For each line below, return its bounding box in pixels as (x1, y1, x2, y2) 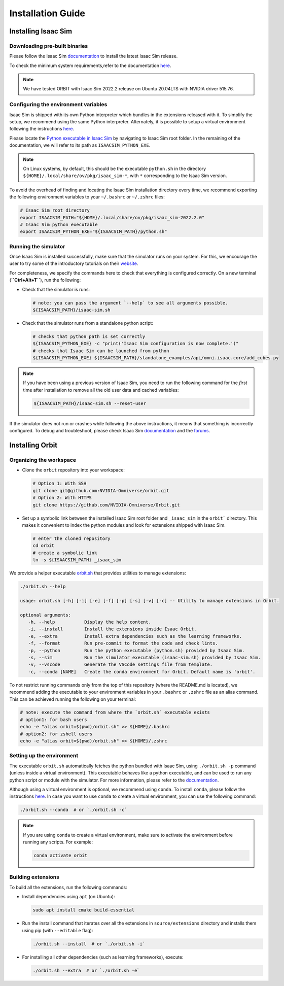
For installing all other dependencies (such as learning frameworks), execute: (22, 954, 184, 960)
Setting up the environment (9, 752, 79, 759)
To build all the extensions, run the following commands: (9, 884, 127, 890)
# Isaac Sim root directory (20, 208, 90, 213)
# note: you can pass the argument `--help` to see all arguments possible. (32, 300, 228, 305)
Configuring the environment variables (9, 101, 108, 108)
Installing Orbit (9, 441, 58, 450)
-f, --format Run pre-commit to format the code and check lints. (28, 640, 218, 647)
